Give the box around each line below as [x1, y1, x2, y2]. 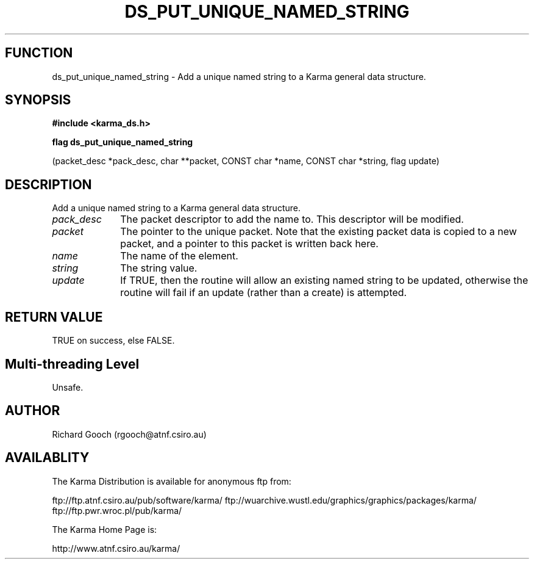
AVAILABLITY [5, 450, 90, 466]
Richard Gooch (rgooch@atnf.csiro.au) [52, 428, 207, 439]
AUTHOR [5, 403, 60, 419]
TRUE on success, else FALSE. [52, 335, 175, 346]
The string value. [120, 262, 198, 275]
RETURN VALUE [5, 309, 103, 325]
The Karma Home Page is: [52, 524, 157, 535]
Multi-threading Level [5, 356, 140, 372]
